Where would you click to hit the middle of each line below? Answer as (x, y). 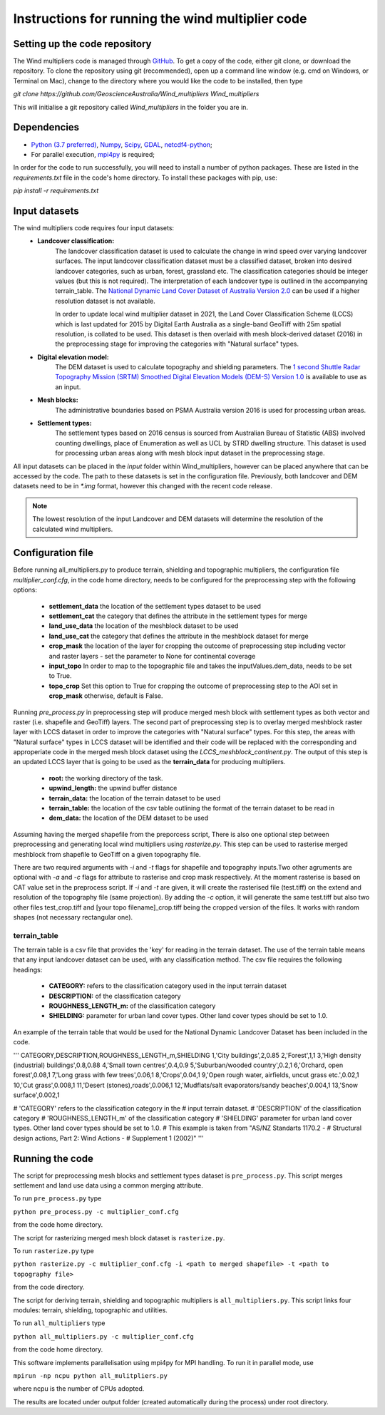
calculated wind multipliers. (73, 529)
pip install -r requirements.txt (56, 191)
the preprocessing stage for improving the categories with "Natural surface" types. (177, 344)
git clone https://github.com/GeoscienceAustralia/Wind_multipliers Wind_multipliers (136, 94)
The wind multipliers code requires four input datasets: (94, 228)
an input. (68, 387)
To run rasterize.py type (53, 1250)
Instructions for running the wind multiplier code (160, 19)
